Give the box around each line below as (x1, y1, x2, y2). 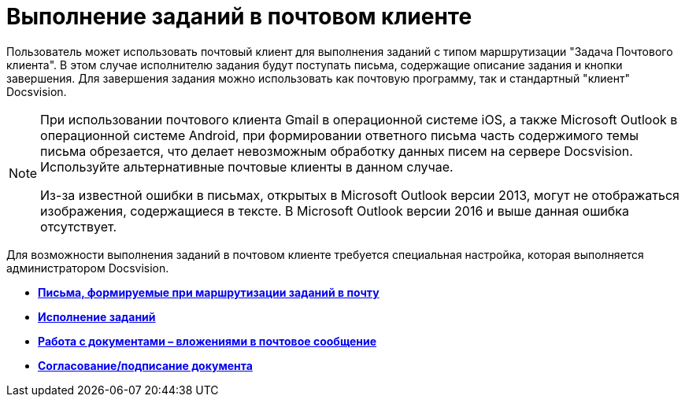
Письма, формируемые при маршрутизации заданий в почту (38, 285, 380, 299)
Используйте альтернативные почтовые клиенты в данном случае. (40, 158, 454, 175)
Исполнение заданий (38, 309, 156, 324)
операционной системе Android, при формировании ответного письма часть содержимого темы (40, 127, 639, 143)
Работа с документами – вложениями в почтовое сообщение (38, 334, 377, 348)
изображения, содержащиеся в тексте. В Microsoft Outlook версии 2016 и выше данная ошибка (40, 202, 629, 219)
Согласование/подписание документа (38, 358, 253, 372)
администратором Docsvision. (6, 261, 169, 275)
